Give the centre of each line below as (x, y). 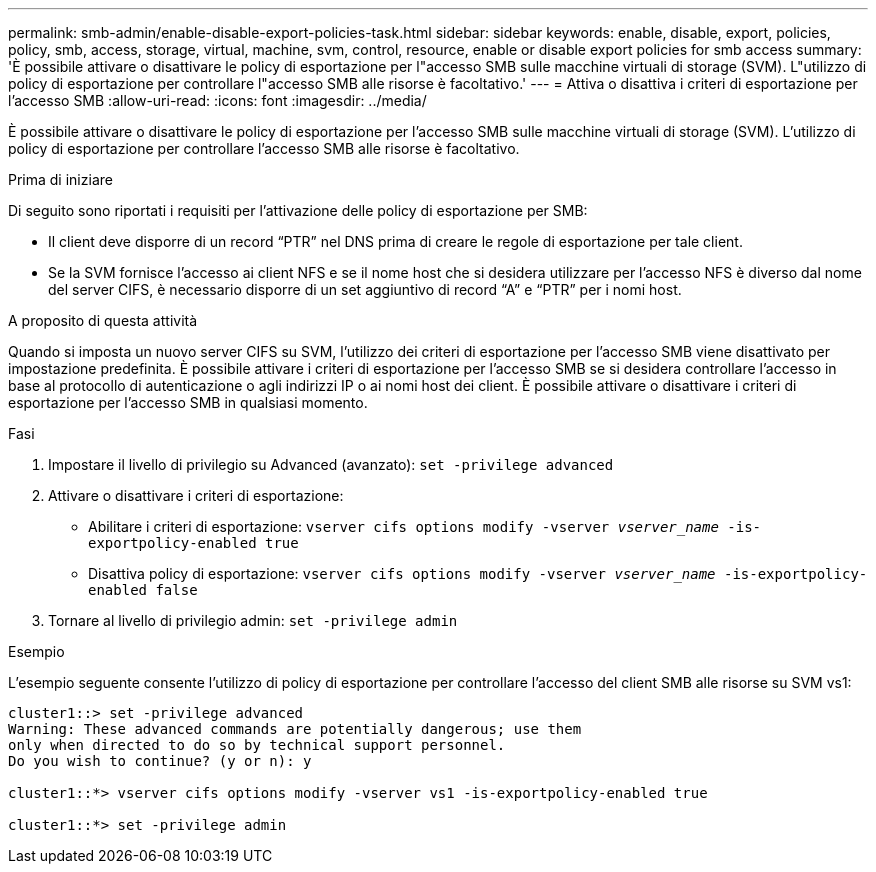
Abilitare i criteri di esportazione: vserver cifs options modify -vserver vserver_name (403, 526)
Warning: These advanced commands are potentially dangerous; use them (295, 729)
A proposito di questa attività (103, 320)
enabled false (143, 590)
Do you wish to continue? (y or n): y (160, 761)
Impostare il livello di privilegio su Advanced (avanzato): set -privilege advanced (331, 464)
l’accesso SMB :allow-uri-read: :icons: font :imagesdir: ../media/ (217, 100)
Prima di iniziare (60, 179)
